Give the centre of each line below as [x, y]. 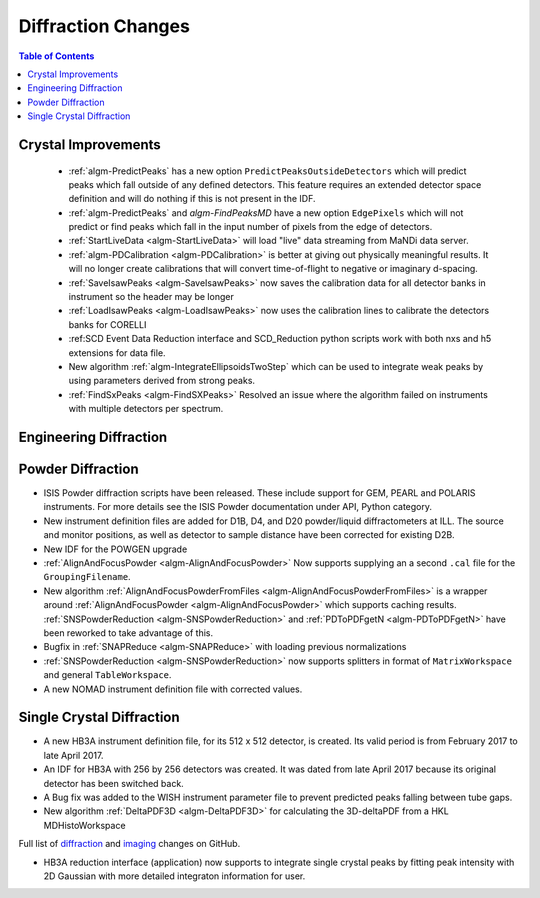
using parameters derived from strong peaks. [161, 381]
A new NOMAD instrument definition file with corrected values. [173, 689]
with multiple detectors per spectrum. [146, 409]
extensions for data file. [117, 352]
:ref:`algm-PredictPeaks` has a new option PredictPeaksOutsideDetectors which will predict [267, 171]
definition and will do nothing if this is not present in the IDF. [192, 199]
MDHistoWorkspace [84, 825]
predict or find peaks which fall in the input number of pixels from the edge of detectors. [250, 227]
